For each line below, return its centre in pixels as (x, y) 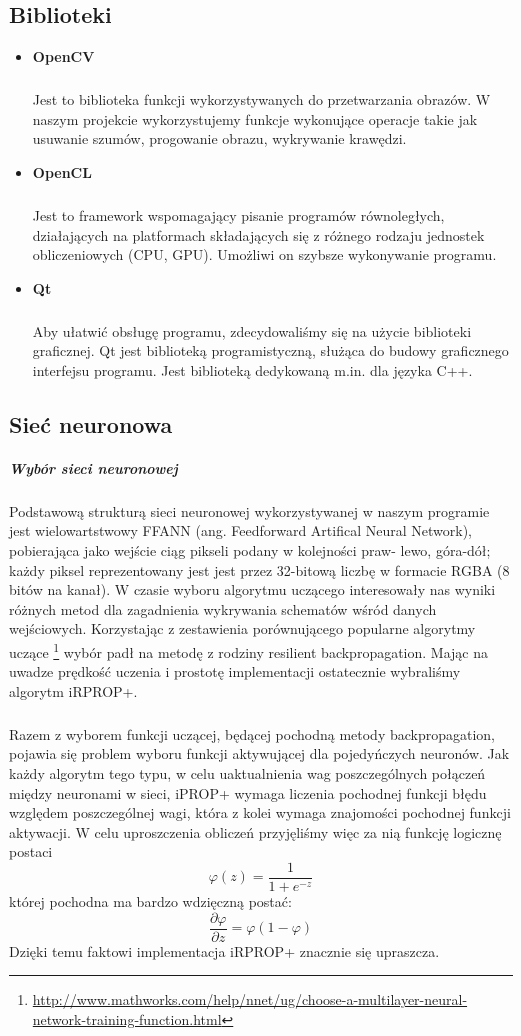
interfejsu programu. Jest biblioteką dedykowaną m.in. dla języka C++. (252, 369)
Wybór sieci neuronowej (93, 467)
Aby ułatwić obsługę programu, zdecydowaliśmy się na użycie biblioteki (252, 330)
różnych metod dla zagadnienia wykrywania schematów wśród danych (223, 608)
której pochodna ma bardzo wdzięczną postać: (150, 900)
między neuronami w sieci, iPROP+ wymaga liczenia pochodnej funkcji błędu (248, 792)
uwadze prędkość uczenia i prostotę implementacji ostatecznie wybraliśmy (235, 671)
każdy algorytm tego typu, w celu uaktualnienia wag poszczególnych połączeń (247, 772)
